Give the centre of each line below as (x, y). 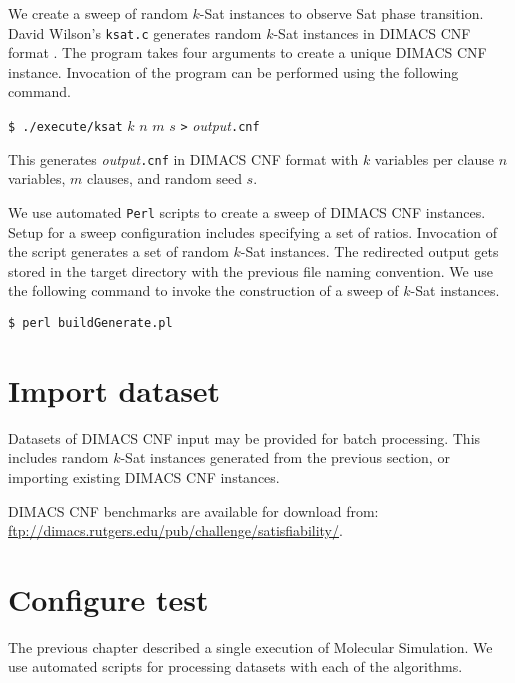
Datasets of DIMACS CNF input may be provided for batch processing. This (244, 437)
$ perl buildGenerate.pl (90, 322)
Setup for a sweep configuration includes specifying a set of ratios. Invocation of (252, 231)
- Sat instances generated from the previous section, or (285, 457)
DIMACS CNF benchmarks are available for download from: (193, 510)
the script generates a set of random (118, 251)
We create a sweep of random (98, 13)
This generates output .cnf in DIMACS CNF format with (183, 158)
